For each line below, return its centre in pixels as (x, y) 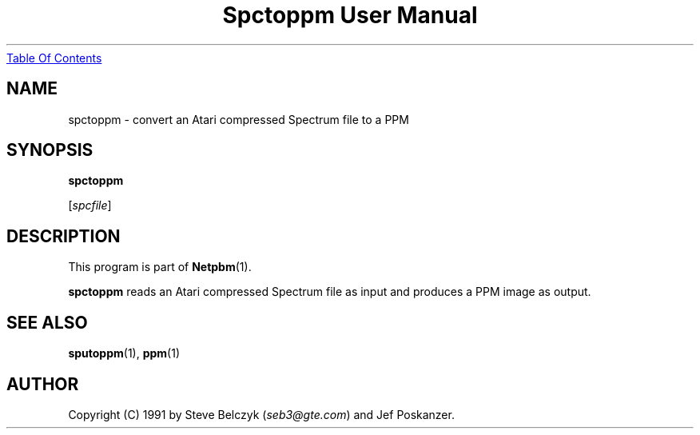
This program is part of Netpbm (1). (160, 267)
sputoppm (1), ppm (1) (124, 353)
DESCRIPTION (64, 236)
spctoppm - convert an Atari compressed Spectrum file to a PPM (239, 119)
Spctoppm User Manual (350, 15)
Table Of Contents (54, 58)
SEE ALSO (47, 322)
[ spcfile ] (90, 206)
